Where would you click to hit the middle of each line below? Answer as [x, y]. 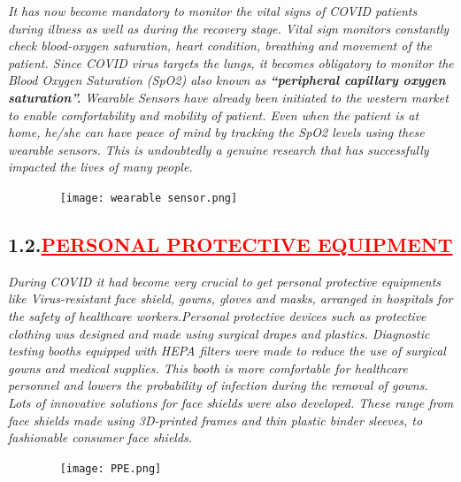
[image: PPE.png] [111, 468]
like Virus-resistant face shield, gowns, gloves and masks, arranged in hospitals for [230, 298]
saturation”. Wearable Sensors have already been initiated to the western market [228, 97]
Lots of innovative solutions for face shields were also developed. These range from [231, 402]
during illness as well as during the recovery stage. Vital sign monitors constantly [229, 28]
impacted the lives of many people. [100, 167]
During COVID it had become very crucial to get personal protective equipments [225, 281]
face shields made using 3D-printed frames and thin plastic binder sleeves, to [215, 420]
